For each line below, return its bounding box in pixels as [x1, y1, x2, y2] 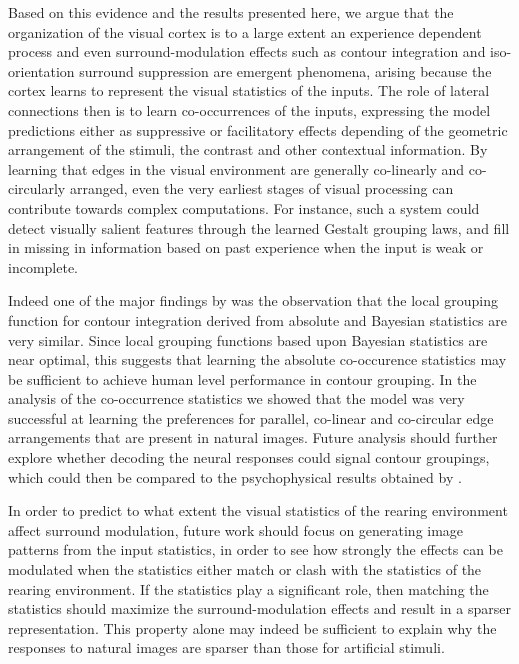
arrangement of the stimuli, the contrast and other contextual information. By [8, 139, 488, 160]
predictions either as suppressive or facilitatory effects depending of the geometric [8, 119, 508, 140]
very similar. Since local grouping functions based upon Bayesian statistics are [8, 329, 488, 350]
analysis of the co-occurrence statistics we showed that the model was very [8, 388, 465, 409]
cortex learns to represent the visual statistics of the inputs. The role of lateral [8, 80, 490, 101]
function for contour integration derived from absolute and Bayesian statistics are [8, 309, 507, 330]
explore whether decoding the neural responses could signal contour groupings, [8, 447, 490, 468]
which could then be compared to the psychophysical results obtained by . [8, 466, 462, 487]
